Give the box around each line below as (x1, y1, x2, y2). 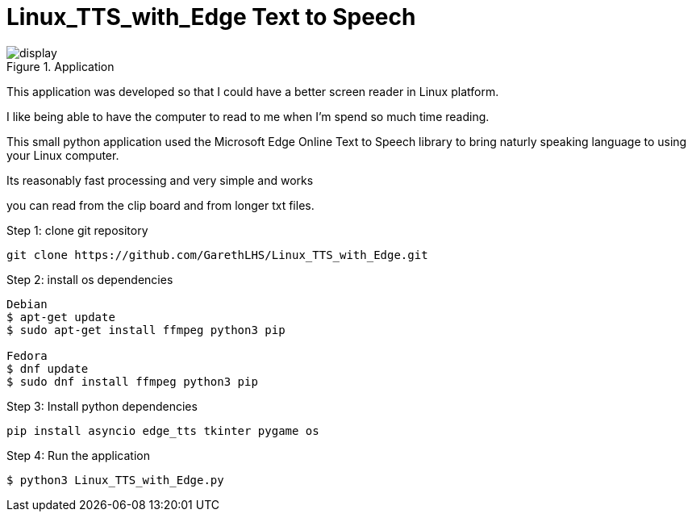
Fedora (6, 349, 48, 362)
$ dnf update (6, 361, 89, 375)
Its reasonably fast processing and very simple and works (6, 173, 314, 187)
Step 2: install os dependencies (6, 272, 173, 286)
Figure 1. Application (6, 59, 115, 73)
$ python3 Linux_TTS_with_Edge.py (6, 473, 224, 487)
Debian (6, 297, 48, 311)
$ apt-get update (6, 310, 115, 324)
